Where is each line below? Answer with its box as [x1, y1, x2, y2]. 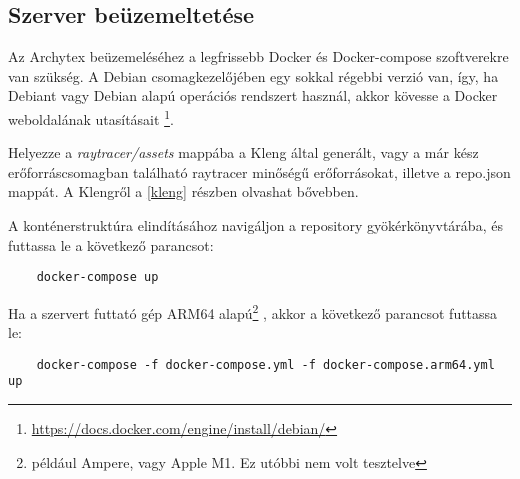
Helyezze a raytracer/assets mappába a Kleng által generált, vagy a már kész [8, 142, 479, 163]
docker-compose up [36, 270, 159, 285]
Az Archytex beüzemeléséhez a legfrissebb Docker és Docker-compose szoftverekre [8, 46, 509, 67]
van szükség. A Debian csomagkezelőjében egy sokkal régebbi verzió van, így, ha [8, 65, 499, 86]
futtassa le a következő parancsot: [8, 234, 214, 255]
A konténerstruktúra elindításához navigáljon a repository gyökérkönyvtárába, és [8, 215, 503, 236]
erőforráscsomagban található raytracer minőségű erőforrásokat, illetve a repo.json [8, 161, 511, 182]
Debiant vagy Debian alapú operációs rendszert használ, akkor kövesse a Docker [8, 85, 498, 106]
